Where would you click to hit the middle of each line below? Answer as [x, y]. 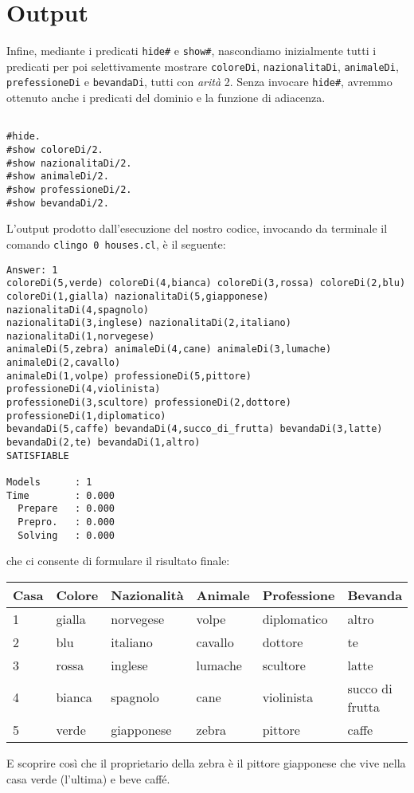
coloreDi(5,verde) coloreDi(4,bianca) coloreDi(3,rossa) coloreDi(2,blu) [206, 283]
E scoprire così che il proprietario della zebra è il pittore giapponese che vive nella [206, 762]
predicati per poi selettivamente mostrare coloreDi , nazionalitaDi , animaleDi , [203, 66]
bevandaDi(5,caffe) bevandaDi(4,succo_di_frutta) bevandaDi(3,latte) [195, 429]
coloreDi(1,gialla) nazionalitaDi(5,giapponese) [138, 296]
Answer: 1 [32, 270]
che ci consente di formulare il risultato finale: [118, 561]
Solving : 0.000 [66, 535]
